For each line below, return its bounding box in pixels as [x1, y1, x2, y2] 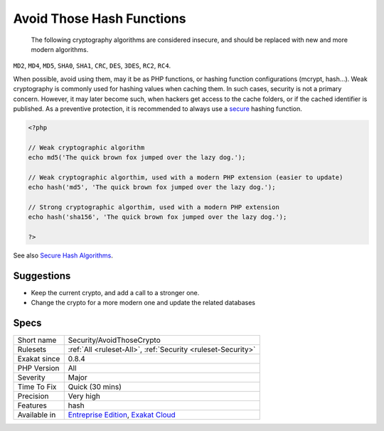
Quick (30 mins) [68, 382, 122, 392]
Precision [17, 391, 49, 401]
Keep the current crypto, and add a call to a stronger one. [31, 289, 200, 297]
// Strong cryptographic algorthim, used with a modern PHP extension [28, 203, 280, 211]
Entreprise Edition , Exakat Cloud [68, 410, 176, 420]
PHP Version [17, 363, 60, 373]
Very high [68, 391, 101, 401]
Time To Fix [17, 382, 57, 392]
